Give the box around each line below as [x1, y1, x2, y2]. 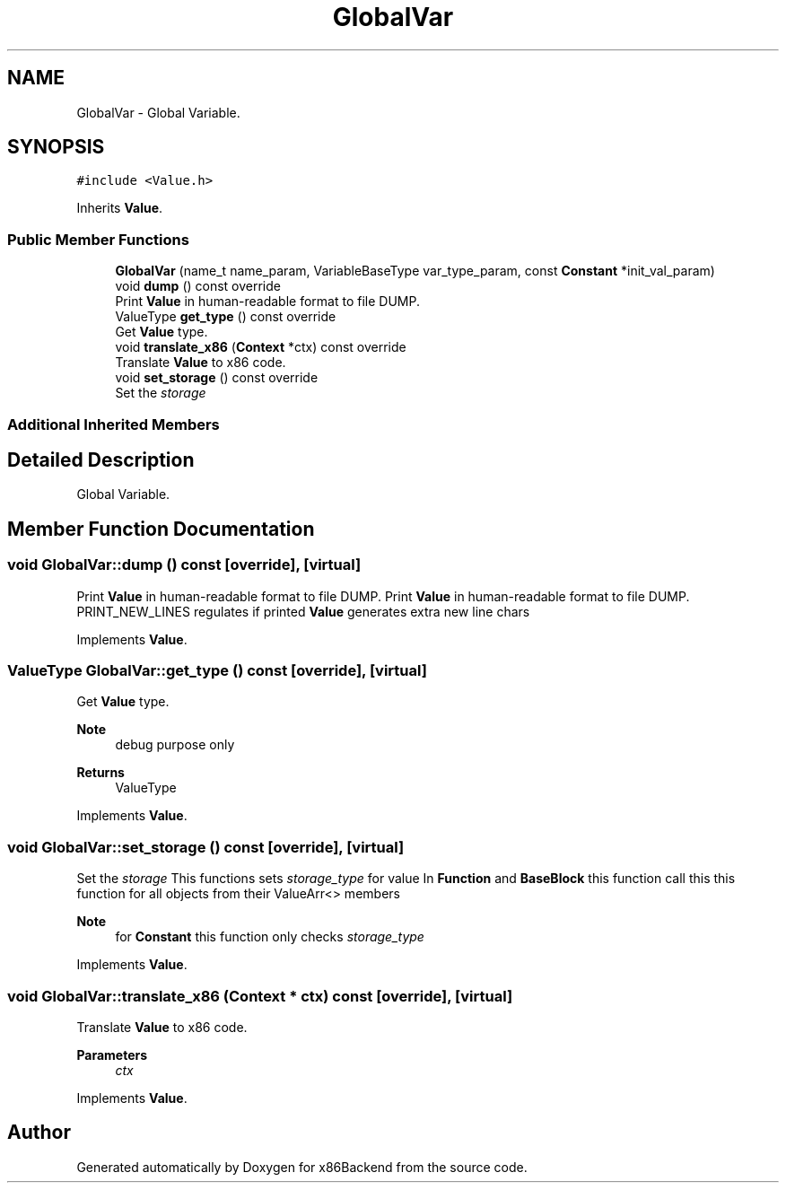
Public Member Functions [7, 230, 189, 249]
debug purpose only [115, 737, 235, 753]
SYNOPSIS [7, 136, 105, 159]
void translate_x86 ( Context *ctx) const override [115, 339, 406, 355]
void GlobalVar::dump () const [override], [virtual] [7, 556, 362, 574]
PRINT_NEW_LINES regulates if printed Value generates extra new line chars [76, 603, 530, 619]
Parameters [76, 1046, 148, 1063]
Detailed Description [7, 448, 195, 471]
